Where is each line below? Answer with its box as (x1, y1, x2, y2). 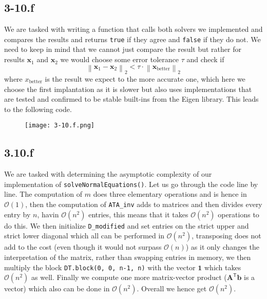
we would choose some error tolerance (60, 54, 179, 65)
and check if (186, 54, 224, 65)
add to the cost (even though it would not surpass (4, 241, 162, 252)
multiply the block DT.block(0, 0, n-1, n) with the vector (4, 261, 196, 272)
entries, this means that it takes (88, 209, 188, 219)
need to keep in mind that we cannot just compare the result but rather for (4, 44, 241, 54)
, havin (37, 209, 59, 219)
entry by (4, 209, 31, 219)
